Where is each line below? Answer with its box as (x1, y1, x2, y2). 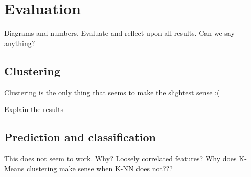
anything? (4, 37, 35, 48)
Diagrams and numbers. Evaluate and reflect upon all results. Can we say (4, 28, 235, 38)
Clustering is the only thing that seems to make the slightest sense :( (4, 86, 220, 97)
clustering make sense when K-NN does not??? (27, 163, 173, 173)
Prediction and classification (4, 129, 156, 145)
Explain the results (4, 104, 63, 115)
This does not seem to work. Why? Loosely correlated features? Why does (4, 152, 237, 163)
